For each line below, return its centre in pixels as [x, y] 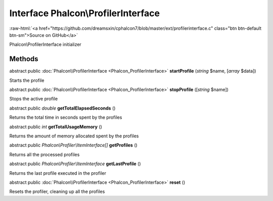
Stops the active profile [34, 99]
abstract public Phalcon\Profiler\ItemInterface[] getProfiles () [73, 145]
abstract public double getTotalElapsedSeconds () [62, 108]
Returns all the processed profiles [44, 155]
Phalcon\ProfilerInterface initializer [45, 44]
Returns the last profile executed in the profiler [58, 173]
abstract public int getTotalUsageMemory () [56, 127]
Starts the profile [27, 80]
